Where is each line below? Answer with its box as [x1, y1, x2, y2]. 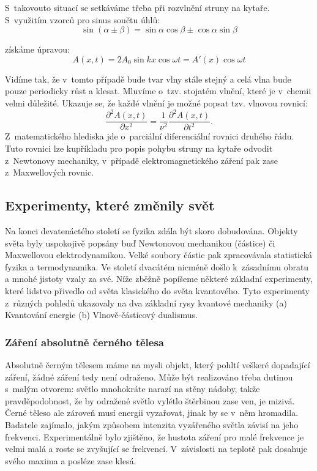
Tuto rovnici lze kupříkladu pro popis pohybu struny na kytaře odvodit [5, 142, 273, 155]
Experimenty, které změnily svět [5, 196, 215, 215]
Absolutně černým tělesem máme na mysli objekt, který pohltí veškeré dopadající [5, 358, 310, 371]
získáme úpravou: [5, 43, 70, 56]
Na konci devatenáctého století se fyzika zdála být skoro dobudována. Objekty [5, 224, 298, 237]
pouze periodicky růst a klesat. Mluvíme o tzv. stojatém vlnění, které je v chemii [5, 84, 311, 97]
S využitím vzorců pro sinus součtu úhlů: [5, 13, 160, 26]
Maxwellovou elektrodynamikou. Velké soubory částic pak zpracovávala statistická [5, 248, 313, 261]
